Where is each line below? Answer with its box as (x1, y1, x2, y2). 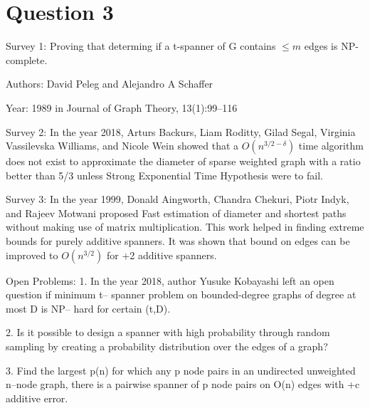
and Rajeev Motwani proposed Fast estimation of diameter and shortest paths (6, 205, 347, 220)
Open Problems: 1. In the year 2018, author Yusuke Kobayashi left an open (6, 273, 334, 288)
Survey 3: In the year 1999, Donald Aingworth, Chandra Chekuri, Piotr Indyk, (6, 192, 349, 206)
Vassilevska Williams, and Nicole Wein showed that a (6, 138, 239, 153)
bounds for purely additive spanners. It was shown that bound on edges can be (6, 234, 350, 249)
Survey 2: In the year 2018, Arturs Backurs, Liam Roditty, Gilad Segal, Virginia (6, 124, 356, 139)
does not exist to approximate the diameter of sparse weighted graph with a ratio (6, 154, 361, 169)
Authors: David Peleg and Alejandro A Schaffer (6, 76, 213, 91)
